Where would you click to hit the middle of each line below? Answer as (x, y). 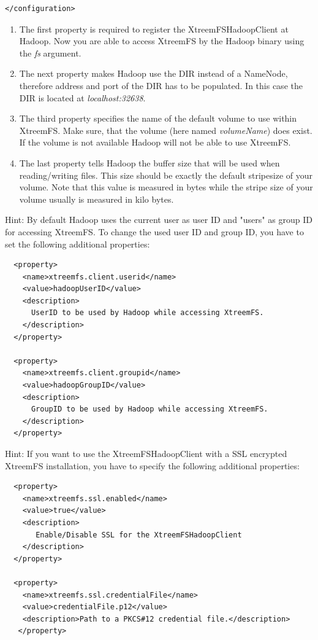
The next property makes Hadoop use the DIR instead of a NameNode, (153, 73)
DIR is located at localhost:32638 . (82, 97)
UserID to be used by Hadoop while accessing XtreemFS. (147, 313)
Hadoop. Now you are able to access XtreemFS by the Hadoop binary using (162, 41)
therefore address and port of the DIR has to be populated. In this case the (161, 85)
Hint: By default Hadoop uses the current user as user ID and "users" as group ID (159, 220)
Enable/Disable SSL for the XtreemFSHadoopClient (139, 535)
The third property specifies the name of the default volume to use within (158, 118)
